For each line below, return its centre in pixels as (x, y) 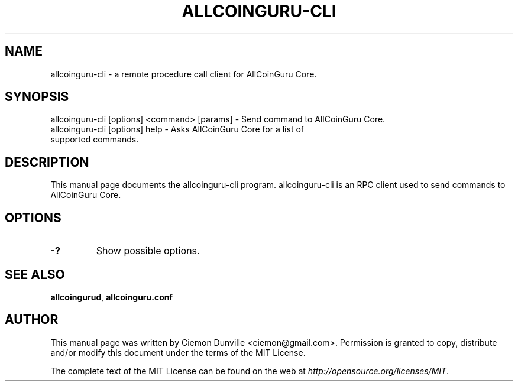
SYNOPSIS (37, 97)
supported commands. (95, 140)
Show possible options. (148, 251)
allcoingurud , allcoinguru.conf (112, 297)
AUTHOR (32, 320)
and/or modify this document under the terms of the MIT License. (178, 352)
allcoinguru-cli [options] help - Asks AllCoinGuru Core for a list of (177, 129)
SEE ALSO (35, 274)
